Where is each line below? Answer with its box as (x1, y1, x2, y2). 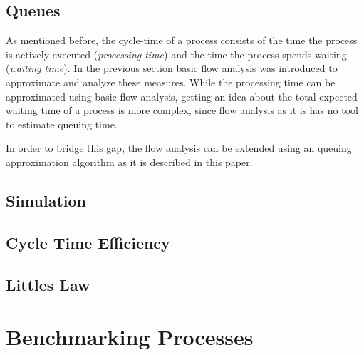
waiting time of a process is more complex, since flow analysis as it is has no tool (6, 103, 358, 118)
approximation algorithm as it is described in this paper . (6, 154, 253, 169)
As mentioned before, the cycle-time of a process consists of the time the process (6, 33, 358, 48)
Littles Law (6, 273, 90, 295)
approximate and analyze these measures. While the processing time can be (6, 74, 336, 89)
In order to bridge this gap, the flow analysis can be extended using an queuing (6, 140, 352, 155)
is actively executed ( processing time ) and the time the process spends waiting (6, 46, 347, 61)
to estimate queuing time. (6, 116, 118, 131)
